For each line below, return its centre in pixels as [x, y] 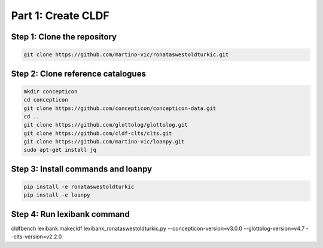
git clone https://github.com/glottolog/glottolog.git [106, 125]
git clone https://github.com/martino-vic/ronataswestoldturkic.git [126, 55]
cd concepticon [46, 100]
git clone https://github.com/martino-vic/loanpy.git [104, 142]
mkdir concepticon [51, 91]
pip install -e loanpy [57, 195]
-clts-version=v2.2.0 [36, 237]
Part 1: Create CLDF [60, 16]
